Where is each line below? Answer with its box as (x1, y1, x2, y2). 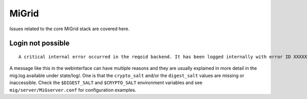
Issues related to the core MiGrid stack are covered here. (9, 26, 130, 32)
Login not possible (9, 39, 70, 48)
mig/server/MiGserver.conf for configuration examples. (9, 87, 137, 93)
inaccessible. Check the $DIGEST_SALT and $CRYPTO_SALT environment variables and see (9, 80, 203, 86)
